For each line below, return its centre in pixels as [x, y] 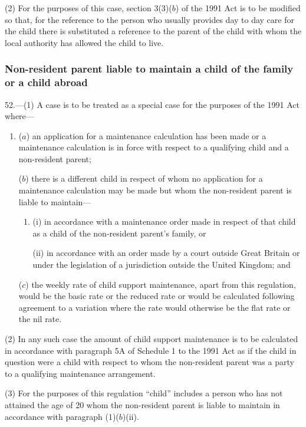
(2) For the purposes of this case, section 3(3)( [88, 8]
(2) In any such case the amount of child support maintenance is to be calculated [152, 339]
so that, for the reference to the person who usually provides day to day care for [149, 19]
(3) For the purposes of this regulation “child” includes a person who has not [144, 393]
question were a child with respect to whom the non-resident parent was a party [149, 362]
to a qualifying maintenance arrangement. [80, 373]
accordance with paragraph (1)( [62, 416]
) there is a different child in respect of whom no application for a [144, 178]
